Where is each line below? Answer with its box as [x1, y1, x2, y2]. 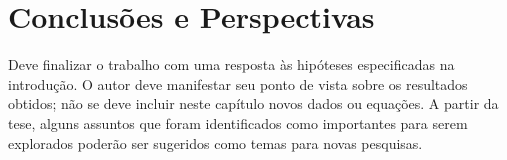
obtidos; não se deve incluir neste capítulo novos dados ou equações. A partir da [8, 93, 499, 114]
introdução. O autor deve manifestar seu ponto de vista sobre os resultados [8, 73, 468, 94]
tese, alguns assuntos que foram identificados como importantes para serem [8, 112, 468, 133]
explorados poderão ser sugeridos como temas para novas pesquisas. [8, 132, 423, 153]
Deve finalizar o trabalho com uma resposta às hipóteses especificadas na [8, 54, 455, 75]
